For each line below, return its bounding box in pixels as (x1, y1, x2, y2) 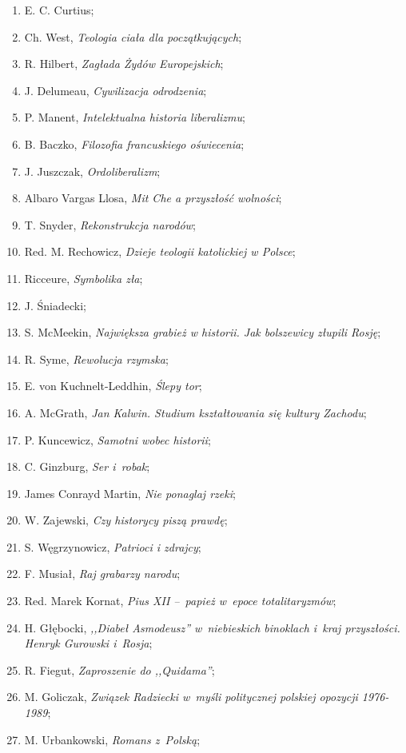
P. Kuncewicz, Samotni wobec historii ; (24, 431, 211, 448)
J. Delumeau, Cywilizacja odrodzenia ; (24, 82, 207, 98)
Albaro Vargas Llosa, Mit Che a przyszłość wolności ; (24, 189, 282, 206)
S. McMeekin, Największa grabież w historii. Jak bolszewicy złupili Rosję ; (24, 324, 381, 341)
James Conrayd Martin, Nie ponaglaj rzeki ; (24, 484, 236, 501)
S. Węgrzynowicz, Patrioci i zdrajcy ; (24, 538, 201, 555)
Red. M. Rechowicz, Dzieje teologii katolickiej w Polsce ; (24, 243, 296, 260)
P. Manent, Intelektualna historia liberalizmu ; (24, 109, 245, 125)
